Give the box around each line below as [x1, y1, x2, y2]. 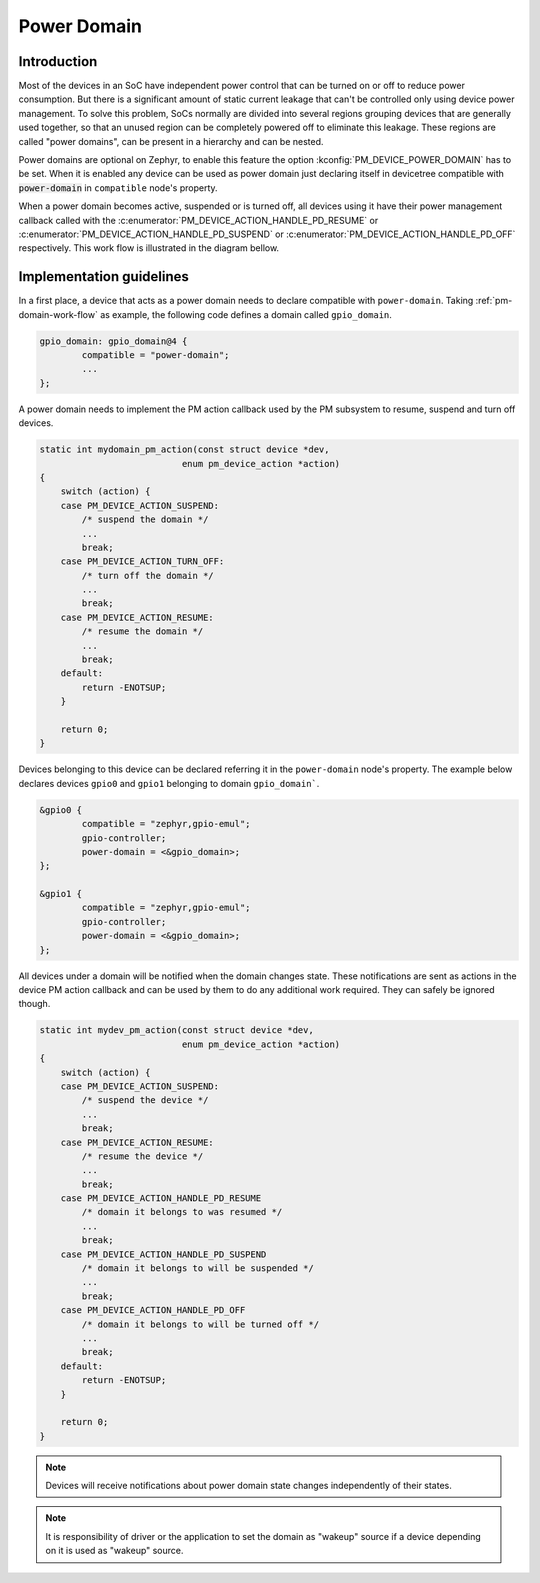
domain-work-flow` [18, 308, 99, 320]
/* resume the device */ [81, 1150, 204, 1162]
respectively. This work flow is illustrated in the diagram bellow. [18, 242, 280, 254]
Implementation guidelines [18, 268, 190, 285]
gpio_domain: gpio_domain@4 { [39, 335, 188, 347]
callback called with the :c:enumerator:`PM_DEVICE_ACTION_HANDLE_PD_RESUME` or [18, 214, 379, 226]
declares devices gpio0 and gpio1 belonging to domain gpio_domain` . [18, 777, 320, 789]
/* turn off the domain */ [81, 570, 214, 581]
